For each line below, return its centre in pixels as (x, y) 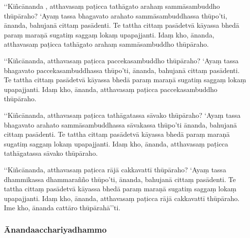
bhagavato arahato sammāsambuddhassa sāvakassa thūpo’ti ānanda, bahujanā (120, 124)
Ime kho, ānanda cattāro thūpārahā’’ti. (62, 208)
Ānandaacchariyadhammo (55, 229)
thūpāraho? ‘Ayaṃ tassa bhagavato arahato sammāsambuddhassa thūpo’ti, (116, 15)
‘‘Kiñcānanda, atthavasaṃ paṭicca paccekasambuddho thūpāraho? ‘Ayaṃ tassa (121, 60)
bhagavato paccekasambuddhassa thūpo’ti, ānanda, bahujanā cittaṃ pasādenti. (122, 70)
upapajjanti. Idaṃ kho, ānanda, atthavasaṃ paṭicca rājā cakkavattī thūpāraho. (122, 198)
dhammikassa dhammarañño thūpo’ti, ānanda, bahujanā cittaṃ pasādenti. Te (120, 179)
